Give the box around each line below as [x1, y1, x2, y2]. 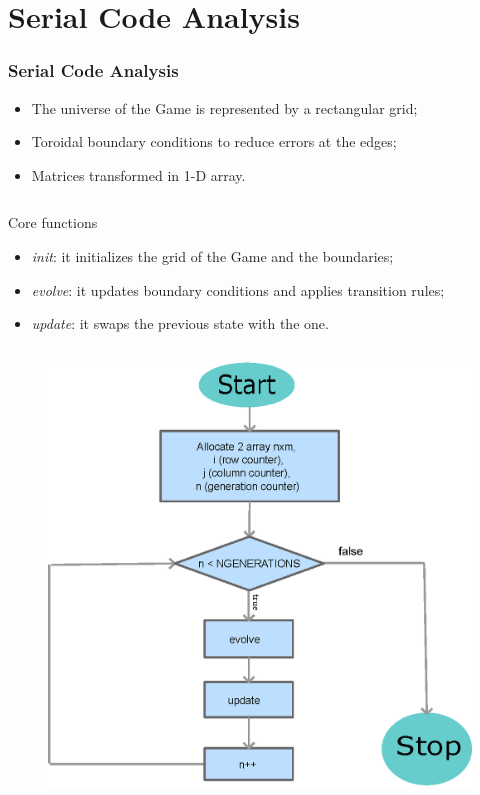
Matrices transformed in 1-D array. [31, 164, 246, 185]
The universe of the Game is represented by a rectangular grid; [31, 97, 418, 118]
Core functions [8, 212, 98, 233]
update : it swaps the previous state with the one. [31, 313, 329, 334]
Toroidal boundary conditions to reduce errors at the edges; [31, 131, 397, 152]
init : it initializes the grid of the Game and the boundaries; [31, 245, 394, 266]
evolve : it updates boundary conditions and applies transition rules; [31, 279, 445, 300]
